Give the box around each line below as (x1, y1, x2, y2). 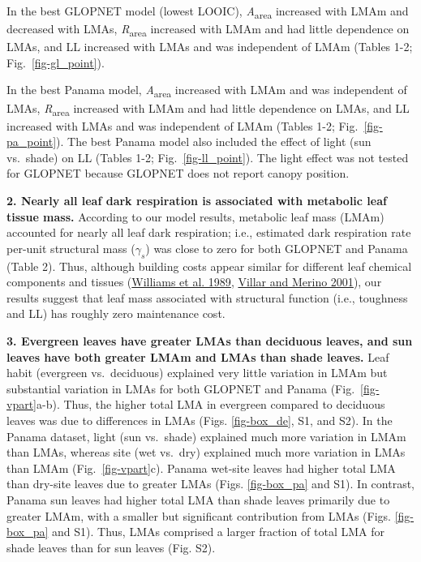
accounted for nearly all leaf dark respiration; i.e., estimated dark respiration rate (6, 224, 411, 241)
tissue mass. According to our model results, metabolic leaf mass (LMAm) (6, 208, 384, 225)
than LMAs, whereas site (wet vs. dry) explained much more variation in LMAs (6, 444, 406, 461)
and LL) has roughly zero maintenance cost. (6, 305, 226, 322)
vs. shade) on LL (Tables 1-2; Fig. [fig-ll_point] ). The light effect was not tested (6, 148, 409, 165)
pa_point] (6, 133, 57, 150)
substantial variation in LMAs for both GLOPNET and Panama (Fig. (6, 380, 355, 397)
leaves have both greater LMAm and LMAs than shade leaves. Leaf (6, 348, 389, 365)
